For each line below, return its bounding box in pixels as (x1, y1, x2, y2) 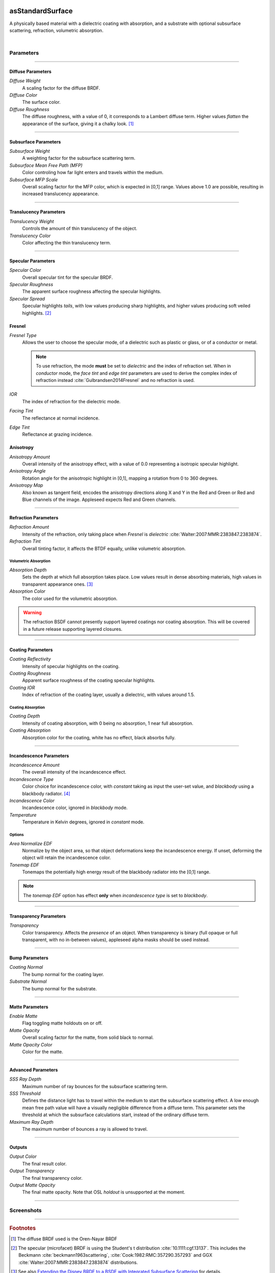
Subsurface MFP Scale (9, 176, 58, 183)
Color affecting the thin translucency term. (22, 239, 112, 245)
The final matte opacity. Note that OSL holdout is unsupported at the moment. (22, 1189, 185, 1195)
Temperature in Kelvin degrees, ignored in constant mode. (22, 819, 145, 825)
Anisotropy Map (9, 482, 43, 488)
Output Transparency (9, 1168, 54, 1174)
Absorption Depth (9, 567, 47, 573)
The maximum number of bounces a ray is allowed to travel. (22, 1126, 148, 1132)
